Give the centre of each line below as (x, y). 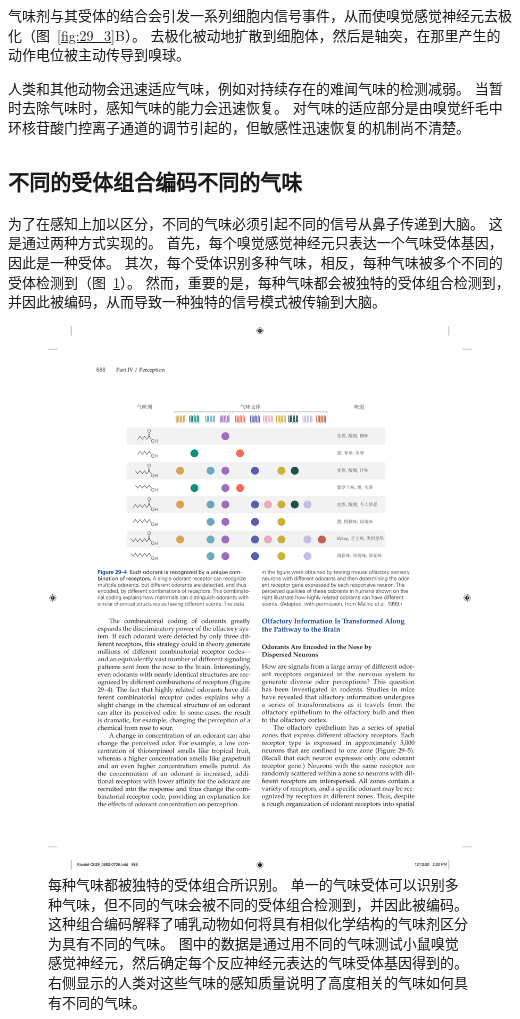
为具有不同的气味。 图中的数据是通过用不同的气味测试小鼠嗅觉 (253, 942)
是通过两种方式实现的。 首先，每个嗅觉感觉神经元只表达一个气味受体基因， (255, 242)
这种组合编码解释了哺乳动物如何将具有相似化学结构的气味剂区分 (258, 923)
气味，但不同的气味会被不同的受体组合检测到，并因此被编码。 (264, 903)
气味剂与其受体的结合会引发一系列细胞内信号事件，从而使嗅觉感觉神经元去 (253, 15)
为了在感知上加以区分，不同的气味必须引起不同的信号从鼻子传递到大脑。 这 (255, 222)
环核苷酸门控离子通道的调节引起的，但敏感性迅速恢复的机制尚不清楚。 (239, 126)
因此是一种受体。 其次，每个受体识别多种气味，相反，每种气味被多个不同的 (255, 261)
